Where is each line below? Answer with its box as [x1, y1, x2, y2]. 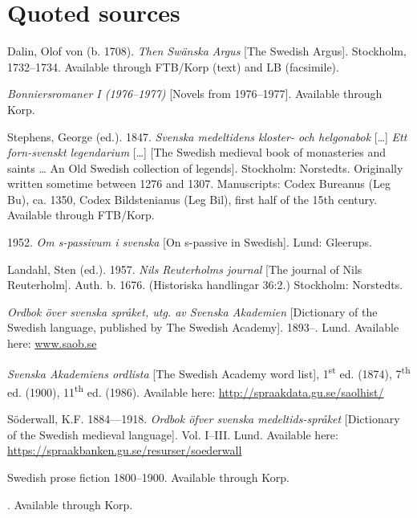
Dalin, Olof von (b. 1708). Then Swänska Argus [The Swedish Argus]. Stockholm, [7, 43, 407, 59]
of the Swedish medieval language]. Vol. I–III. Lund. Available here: [7, 426, 338, 443]
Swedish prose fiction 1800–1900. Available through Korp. [7, 468, 289, 485]
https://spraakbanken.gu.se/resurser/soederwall [7, 442, 242, 459]
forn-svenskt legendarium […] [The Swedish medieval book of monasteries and [7, 144, 387, 161]
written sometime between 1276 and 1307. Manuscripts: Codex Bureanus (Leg [7, 175, 391, 192]
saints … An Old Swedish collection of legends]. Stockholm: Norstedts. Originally [7, 159, 403, 176]
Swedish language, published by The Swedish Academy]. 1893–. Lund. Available [7, 319, 399, 336]
